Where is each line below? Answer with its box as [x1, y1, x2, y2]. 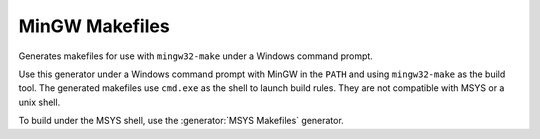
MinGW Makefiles [18, 15, 170, 37]
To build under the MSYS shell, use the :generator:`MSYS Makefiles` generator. [18, 115, 344, 127]
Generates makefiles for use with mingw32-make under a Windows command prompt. [18, 50, 374, 62]
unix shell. [18, 96, 61, 108]
